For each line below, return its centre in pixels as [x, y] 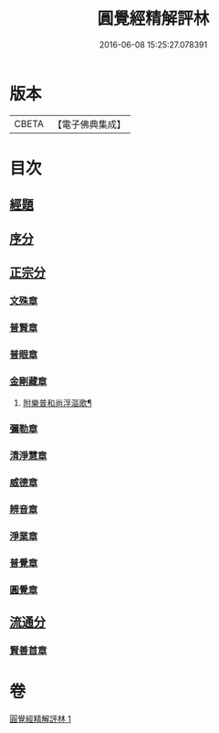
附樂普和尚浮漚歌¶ [57, 403]
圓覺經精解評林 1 [40, 718]
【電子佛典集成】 [89, 124]
